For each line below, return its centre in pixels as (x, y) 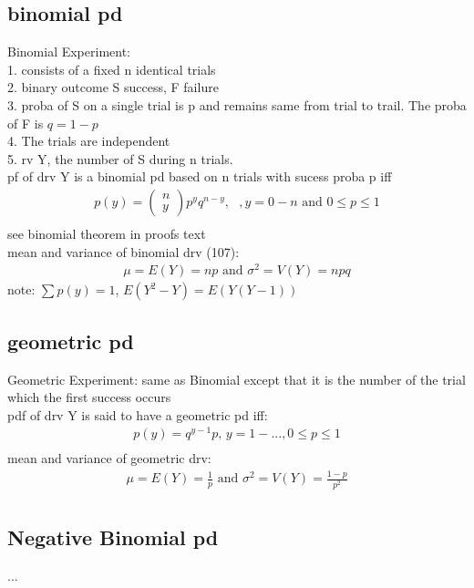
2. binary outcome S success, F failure (113, 87)
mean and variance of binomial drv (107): (124, 251)
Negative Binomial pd (113, 536)
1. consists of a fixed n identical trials (112, 69)
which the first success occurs (89, 397)
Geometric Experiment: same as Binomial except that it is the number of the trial (237, 379)
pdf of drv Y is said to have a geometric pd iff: (138, 414)
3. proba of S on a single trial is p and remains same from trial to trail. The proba (237, 104)
